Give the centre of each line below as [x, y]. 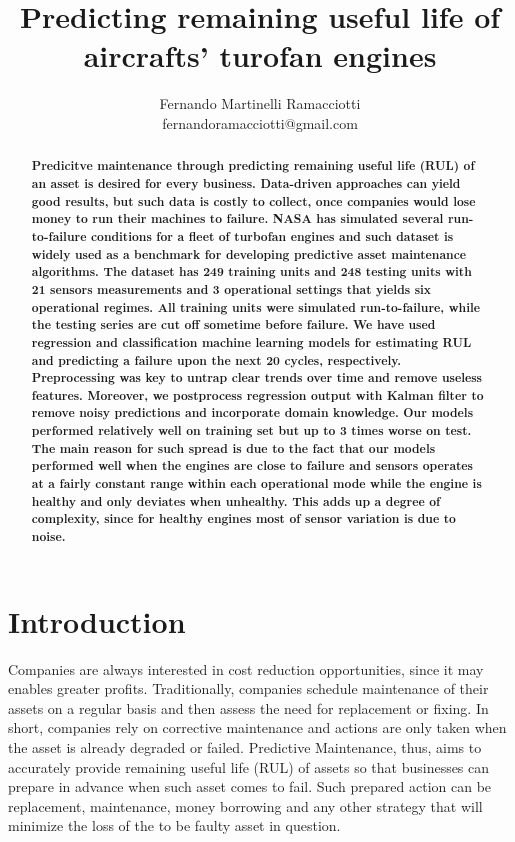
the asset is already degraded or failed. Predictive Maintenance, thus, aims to [245, 747]
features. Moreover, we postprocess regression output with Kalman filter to [257, 395]
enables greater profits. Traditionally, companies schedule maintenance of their [248, 688]
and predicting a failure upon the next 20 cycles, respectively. [216, 360]
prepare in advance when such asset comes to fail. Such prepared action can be [250, 786]
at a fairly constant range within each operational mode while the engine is [256, 484]
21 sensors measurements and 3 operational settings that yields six [231, 289]
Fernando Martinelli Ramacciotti [260, 103]
